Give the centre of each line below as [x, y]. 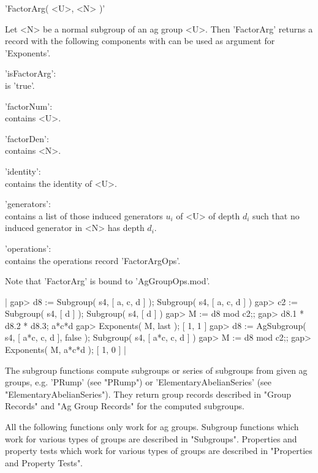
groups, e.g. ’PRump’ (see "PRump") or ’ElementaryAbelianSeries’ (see [138, 382]
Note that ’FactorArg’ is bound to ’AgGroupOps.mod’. [108, 281]
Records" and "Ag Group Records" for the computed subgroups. [125, 406]
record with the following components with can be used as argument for [140, 41]
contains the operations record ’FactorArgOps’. [93, 260]
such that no [276, 215]
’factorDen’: [27, 138]
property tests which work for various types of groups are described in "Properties [159, 451]
